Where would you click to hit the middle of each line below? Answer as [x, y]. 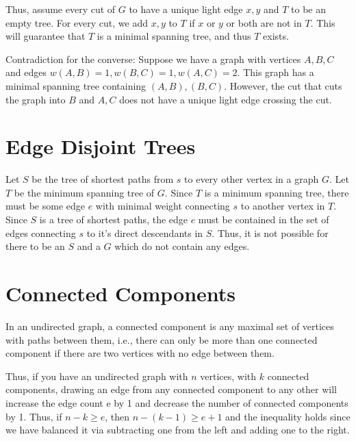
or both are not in [264, 22]
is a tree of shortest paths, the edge [114, 219]
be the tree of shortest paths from [103, 179]
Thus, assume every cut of [61, 9]
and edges [26, 72]
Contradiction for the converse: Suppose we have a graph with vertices [153, 59]
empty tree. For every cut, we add [77, 22]
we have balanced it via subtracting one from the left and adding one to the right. [178, 430]
